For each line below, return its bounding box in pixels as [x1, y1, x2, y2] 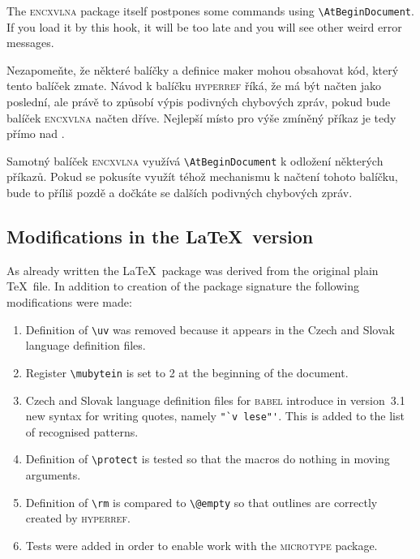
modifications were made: [6, 294, 132, 311]
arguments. [25, 467, 81, 484]
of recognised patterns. [25, 423, 139, 440]
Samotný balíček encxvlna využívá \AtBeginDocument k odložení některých [6, 152, 384, 169]
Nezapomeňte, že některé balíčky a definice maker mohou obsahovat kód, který [6, 61, 399, 78]
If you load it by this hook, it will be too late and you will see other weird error [6, 18, 402, 35]
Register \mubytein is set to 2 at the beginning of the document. [25, 363, 349, 381]
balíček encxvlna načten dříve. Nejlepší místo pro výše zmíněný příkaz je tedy [6, 109, 396, 126]
